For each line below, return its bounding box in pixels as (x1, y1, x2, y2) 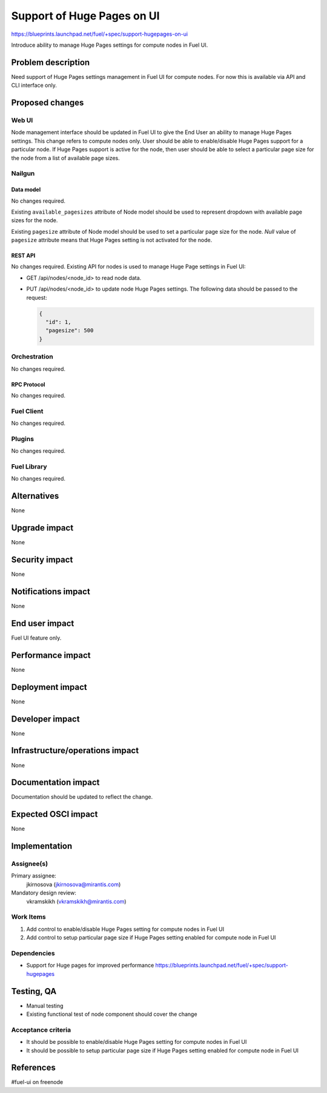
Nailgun (11, 169, 35, 178)
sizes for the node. (11, 217, 58, 224)
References (11, 1063, 56, 1073)
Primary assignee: (11, 872, 57, 879)
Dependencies (11, 949, 56, 957)
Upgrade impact (11, 523, 74, 533)
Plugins (11, 435, 35, 443)
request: (26, 294, 48, 301)
